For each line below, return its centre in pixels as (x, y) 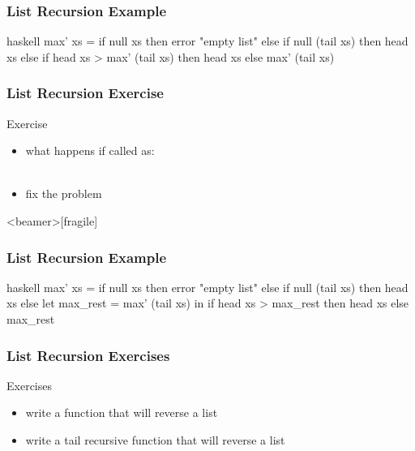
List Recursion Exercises (88, 355)
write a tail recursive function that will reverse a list (155, 440)
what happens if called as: (90, 150)
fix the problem (64, 193)
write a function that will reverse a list (122, 412)
